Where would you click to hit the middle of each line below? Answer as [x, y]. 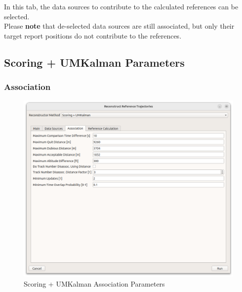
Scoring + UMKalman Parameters [94, 62]
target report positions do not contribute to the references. [93, 35]
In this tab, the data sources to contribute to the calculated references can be [121, 6]
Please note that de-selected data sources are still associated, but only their [119, 26]
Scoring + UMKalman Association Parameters [94, 283]
